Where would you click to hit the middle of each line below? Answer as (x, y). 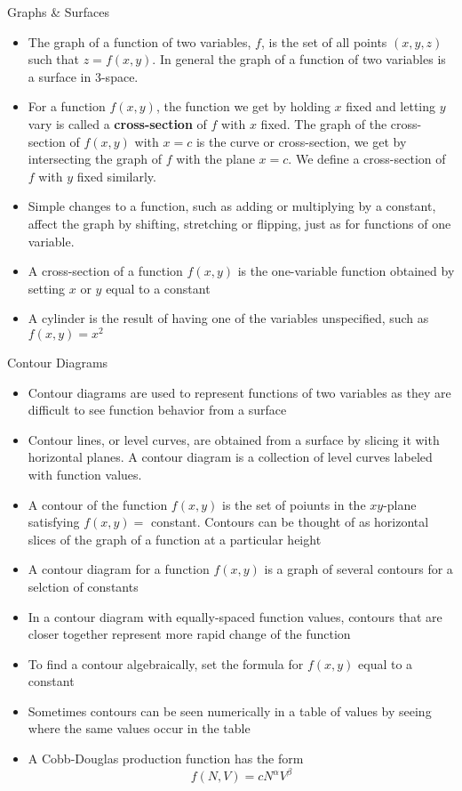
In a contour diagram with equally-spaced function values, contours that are (235, 616)
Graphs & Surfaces (59, 12)
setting (47, 288)
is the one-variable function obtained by (346, 271)
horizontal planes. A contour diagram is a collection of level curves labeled (230, 457)
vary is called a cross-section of (117, 123)
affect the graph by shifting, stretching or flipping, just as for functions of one (239, 223)
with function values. (85, 474)
